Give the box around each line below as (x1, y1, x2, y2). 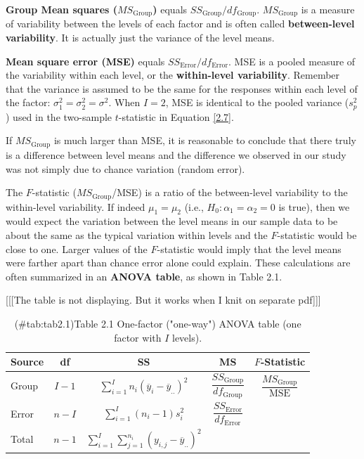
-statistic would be (277, 227, 357, 242)
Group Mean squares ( (6, 2, 118, 16)
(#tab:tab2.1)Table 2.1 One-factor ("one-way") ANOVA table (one (14, 316, 301, 330)
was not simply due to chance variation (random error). (6, 161, 245, 176)
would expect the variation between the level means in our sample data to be (6, 214, 338, 228)
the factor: (6, 95, 51, 110)
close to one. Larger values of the (6, 241, 148, 256)
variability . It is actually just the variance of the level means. (6, 30, 275, 45)
